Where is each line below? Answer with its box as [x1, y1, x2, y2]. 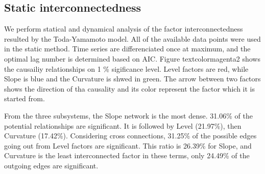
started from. [4, 93, 45, 104]
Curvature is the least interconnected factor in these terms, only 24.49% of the [4, 150, 250, 161]
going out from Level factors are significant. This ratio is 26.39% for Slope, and [4, 140, 252, 151]
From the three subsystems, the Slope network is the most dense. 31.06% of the [4, 110, 253, 121]
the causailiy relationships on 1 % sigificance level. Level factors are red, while [4, 63, 249, 74]
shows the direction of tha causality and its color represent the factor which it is [4, 83, 255, 94]
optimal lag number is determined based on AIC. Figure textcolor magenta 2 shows [4, 53, 260, 64]
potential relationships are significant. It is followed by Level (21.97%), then [4, 120, 242, 131]
